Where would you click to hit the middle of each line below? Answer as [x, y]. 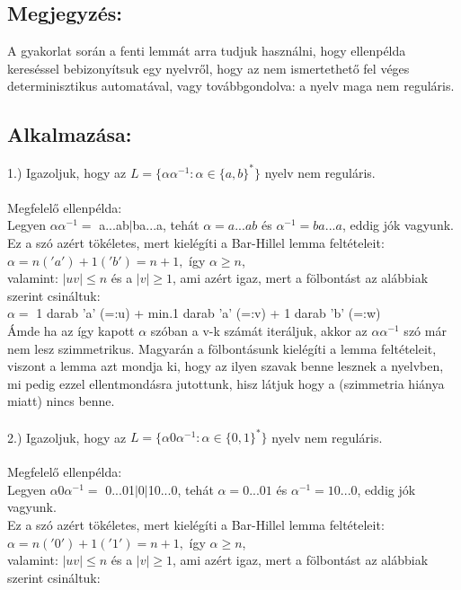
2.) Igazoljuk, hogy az [67, 437]
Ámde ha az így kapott [71, 331]
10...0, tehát [181, 489]
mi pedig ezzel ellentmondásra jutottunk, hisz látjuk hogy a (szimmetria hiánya [226, 383]
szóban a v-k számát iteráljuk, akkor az [259, 331]
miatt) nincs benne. [61, 401]
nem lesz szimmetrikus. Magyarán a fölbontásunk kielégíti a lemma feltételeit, [222, 348]
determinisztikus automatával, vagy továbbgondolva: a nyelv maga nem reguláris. [231, 86]
